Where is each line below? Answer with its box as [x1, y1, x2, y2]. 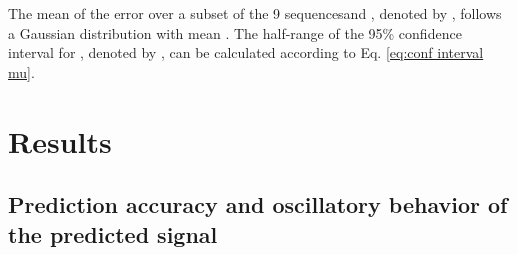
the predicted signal [8, 218, 218, 249]
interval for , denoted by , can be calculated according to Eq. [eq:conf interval [8, 42, 484, 63]
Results [8, 120, 112, 161]
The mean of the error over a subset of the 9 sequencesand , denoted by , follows [8, 3, 502, 23]
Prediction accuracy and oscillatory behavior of [8, 189, 508, 220]
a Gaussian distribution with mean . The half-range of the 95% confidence [8, 22, 462, 43]
